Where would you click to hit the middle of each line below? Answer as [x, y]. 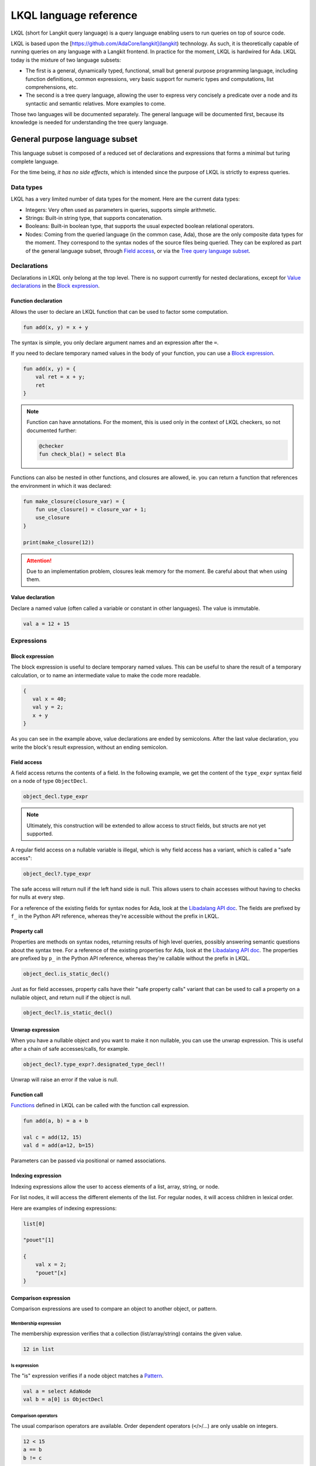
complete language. [35, 161]
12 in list [39, 1349]
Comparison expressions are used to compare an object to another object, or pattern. [114, 1309]
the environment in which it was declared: [61, 486]
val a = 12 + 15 [47, 624]
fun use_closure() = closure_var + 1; [91, 509]
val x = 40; [49, 699]
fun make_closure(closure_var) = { [74, 501]
